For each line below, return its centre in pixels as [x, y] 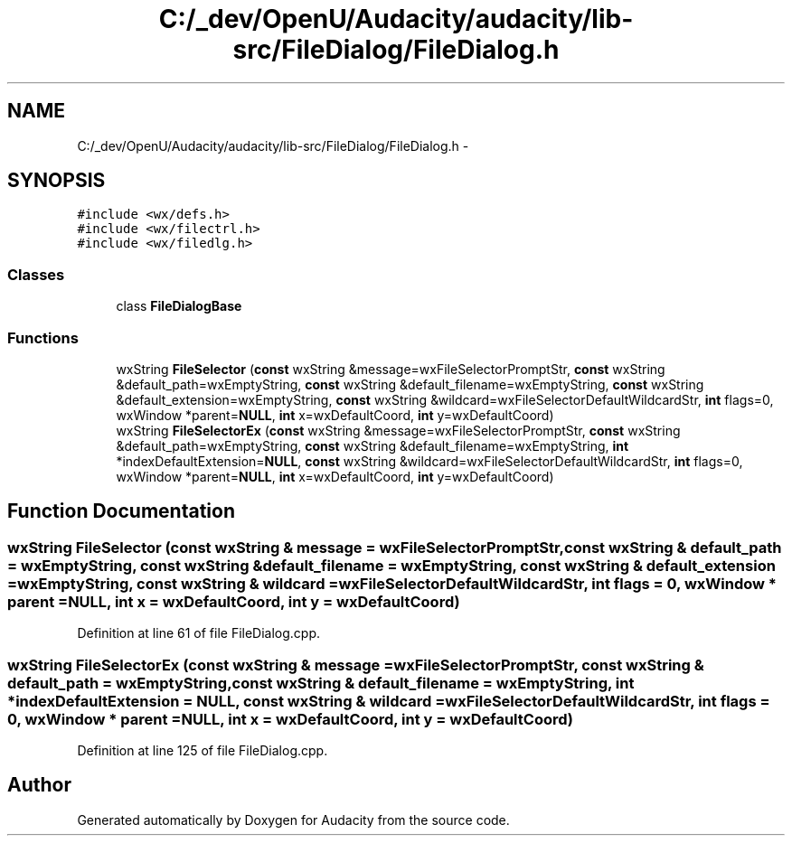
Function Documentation [121, 511]
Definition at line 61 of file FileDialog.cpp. [199, 633]
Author [39, 785]
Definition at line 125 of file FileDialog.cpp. [203, 750]
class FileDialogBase [179, 306]
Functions [43, 337]
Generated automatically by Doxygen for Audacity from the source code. [293, 820]
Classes [36, 274]
